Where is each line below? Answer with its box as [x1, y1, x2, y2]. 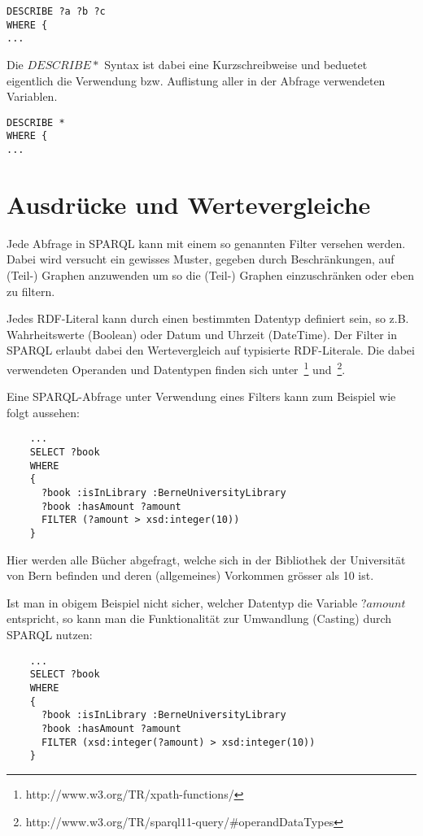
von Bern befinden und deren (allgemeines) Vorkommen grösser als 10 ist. [7, 567, 374, 584]
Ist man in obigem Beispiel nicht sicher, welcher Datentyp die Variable [7, 594, 358, 611]
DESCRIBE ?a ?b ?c [7, 6, 106, 17]
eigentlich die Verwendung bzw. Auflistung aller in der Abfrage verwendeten [7, 72, 386, 89]
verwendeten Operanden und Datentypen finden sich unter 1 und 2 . [7, 359, 346, 377]
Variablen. [7, 88, 58, 105]
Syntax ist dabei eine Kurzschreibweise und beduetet [104, 55, 368, 72]
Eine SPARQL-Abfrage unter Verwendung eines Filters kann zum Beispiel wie [7, 388, 396, 405]
